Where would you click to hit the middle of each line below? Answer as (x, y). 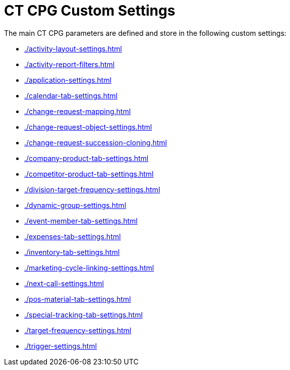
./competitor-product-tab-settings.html (89, 174)
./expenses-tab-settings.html (73, 236)
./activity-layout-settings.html (73, 48)
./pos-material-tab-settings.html (78, 299)
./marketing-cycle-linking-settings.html (89, 268)
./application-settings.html (68, 80)
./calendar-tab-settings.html (71, 95)
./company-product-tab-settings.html (86, 158)
